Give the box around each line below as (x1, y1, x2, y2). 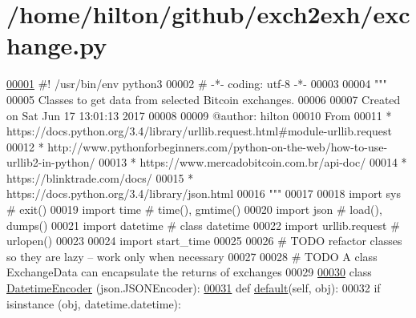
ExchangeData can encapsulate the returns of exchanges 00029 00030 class (6, 264, 372, 280)
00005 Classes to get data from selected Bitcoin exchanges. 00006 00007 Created (6, 91, 401, 107)
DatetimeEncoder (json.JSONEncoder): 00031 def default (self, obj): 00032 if (6, 280, 381, 296)
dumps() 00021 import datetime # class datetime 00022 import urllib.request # (6, 216, 400, 233)
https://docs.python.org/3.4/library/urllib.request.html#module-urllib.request (6, 123, 392, 139)
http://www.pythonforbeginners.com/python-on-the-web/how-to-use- (47, 138, 388, 155)
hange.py (6, 29, 107, 62)
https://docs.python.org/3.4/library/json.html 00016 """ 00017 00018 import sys (6, 185, 401, 202)
